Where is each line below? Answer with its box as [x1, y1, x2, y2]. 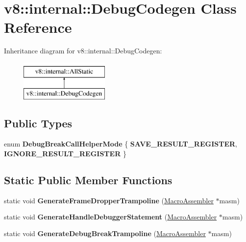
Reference [4, 17, 72, 37]
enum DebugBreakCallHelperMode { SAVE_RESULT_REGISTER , [4, 139, 237, 149]
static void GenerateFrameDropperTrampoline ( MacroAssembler [4, 195, 214, 205]
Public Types [4, 116, 73, 131]
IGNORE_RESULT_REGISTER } [4, 148, 126, 158]
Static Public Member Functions [4, 172, 172, 187]
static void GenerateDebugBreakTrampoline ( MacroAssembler [4, 228, 206, 238]
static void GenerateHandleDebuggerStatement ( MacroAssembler [4, 212, 217, 222]
